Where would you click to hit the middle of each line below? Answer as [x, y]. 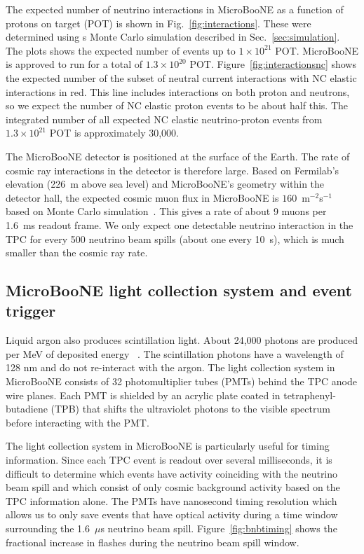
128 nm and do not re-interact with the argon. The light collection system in [170, 367]
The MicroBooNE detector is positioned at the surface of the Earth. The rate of [178, 156]
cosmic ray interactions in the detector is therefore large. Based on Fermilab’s [173, 170]
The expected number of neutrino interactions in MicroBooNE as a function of [175, 9]
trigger [31, 311]
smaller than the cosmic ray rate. [77, 252]
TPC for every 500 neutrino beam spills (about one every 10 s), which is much [175, 238]
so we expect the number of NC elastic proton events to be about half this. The [177, 105]
